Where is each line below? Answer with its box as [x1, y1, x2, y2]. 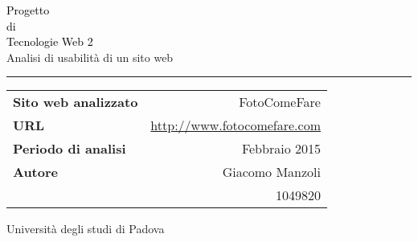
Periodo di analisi [13, 139, 126, 158]
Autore [13, 162, 58, 182]
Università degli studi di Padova [6, 220, 165, 237]
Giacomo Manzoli [222, 162, 321, 182]
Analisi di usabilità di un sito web [6, 48, 174, 65]
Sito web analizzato [13, 92, 138, 112]
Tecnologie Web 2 [6, 33, 93, 50]
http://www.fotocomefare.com [150, 116, 321, 135]
